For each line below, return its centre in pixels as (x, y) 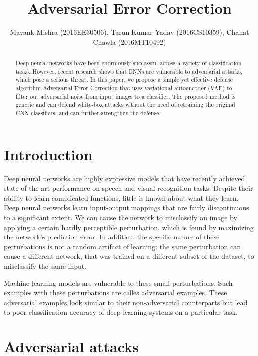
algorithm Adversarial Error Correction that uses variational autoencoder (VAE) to (124, 88)
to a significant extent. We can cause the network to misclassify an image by (121, 217)
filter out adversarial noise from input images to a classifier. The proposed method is (126, 96)
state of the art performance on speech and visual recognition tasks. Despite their (129, 188)
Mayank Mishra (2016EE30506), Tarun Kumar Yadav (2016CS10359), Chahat (129, 32)
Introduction (48, 154)
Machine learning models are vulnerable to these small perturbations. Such (118, 283)
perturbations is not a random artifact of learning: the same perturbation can (123, 246)
